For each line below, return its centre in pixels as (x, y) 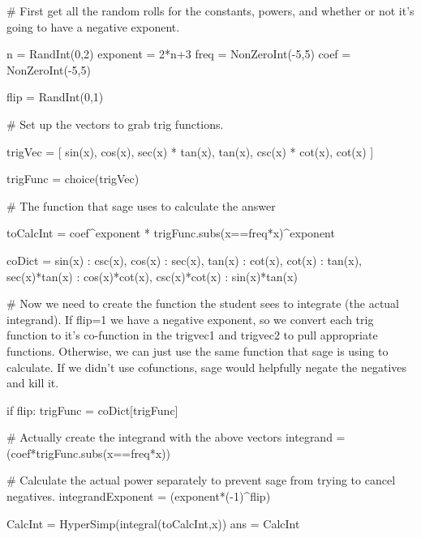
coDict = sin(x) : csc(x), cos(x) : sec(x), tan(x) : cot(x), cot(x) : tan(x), (184, 260)
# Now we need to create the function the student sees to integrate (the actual (203, 303)
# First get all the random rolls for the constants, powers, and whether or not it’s (210, 11)
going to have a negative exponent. (93, 26)
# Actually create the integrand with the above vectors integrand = (176, 437)
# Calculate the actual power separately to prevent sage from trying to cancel (201, 480)
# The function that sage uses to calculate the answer (141, 205)
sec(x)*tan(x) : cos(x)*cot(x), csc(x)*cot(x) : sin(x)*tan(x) (152, 276)
